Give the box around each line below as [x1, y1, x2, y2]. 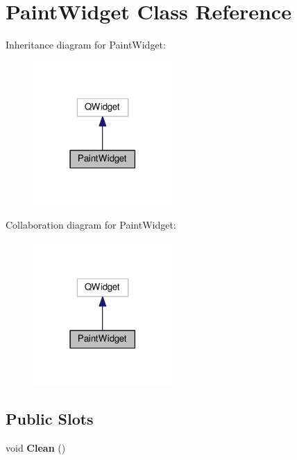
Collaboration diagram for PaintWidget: [6, 217, 176, 231]
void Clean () [6, 440, 66, 454]
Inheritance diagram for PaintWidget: [6, 37, 166, 52]
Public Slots [6, 408, 94, 430]
